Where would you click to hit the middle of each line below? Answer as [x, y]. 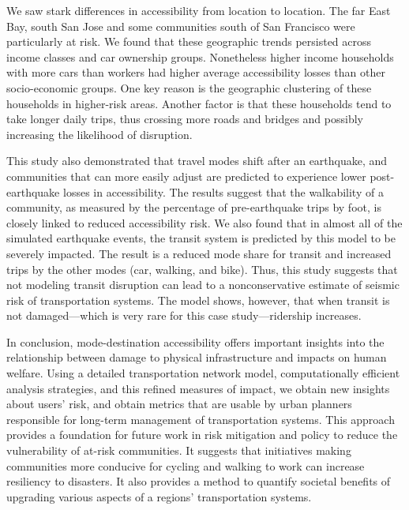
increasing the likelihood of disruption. [99, 134]
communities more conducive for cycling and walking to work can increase [186, 465]
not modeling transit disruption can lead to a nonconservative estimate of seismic [203, 285]
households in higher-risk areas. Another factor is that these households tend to [199, 103]
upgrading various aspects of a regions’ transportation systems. [159, 496]
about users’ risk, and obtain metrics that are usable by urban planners [179, 404]
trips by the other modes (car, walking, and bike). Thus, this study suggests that [202, 269]
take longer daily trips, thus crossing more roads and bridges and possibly [185, 119]
